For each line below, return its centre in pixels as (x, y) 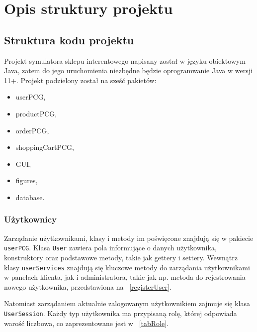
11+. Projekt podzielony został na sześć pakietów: (80, 80)
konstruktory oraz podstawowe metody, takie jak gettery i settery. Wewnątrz (121, 257)
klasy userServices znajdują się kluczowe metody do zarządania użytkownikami (127, 267)
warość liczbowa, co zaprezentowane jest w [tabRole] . (86, 323)
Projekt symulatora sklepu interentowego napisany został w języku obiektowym (125, 60)
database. (30, 197)
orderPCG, (32, 130)
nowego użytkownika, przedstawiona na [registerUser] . (88, 286)
